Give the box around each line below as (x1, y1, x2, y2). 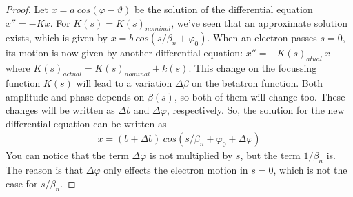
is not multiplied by (150, 148, 233, 163)
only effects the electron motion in (103, 163, 248, 177)
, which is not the (273, 163, 347, 177)
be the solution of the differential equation (134, 2, 313, 16)
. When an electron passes (207, 30, 317, 45)
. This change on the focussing (188, 61, 317, 75)
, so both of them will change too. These (174, 89, 345, 103)
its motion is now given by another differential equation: (6, 45, 243, 60)
